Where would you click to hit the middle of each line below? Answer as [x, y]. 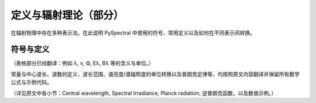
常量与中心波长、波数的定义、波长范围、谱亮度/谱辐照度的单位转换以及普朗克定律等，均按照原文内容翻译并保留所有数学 [155, 74]
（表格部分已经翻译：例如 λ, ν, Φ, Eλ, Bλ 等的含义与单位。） [83, 63]
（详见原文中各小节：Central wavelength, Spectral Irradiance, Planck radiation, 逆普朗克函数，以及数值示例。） [144, 93]
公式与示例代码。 [31, 83]
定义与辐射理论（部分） [67, 15]
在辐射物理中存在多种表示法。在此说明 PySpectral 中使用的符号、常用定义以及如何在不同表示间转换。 [133, 33]
